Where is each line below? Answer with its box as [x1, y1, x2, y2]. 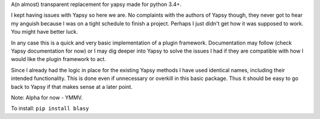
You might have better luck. [11, 28, 78, 36]
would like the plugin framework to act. [11, 56, 106, 63]
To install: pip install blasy [11, 105, 89, 112]
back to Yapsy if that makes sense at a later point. [11, 83, 133, 90]
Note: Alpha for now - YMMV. [11, 94, 83, 101]
